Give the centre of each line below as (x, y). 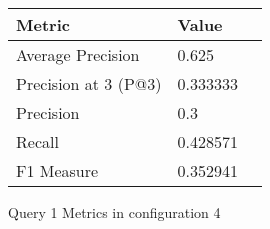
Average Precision (78, 54)
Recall (37, 141)
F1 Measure (57, 170)
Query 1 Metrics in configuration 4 (114, 212)
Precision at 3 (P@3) (89, 83)
